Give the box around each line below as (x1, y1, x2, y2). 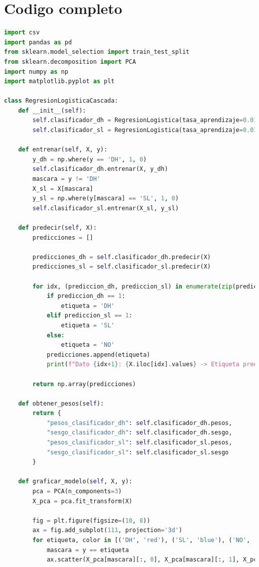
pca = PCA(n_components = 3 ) (32, 488, 122, 495)
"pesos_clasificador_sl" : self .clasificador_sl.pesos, (46, 439, 233, 446)
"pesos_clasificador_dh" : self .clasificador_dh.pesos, (46, 419, 233, 426)
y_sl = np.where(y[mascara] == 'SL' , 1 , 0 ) (32, 195, 179, 202)
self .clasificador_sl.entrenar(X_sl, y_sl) (32, 204, 179, 212)
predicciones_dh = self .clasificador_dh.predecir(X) (32, 253, 211, 261)
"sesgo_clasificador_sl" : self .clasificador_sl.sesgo (46, 448, 229, 456)
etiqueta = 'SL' (61, 321, 115, 329)
